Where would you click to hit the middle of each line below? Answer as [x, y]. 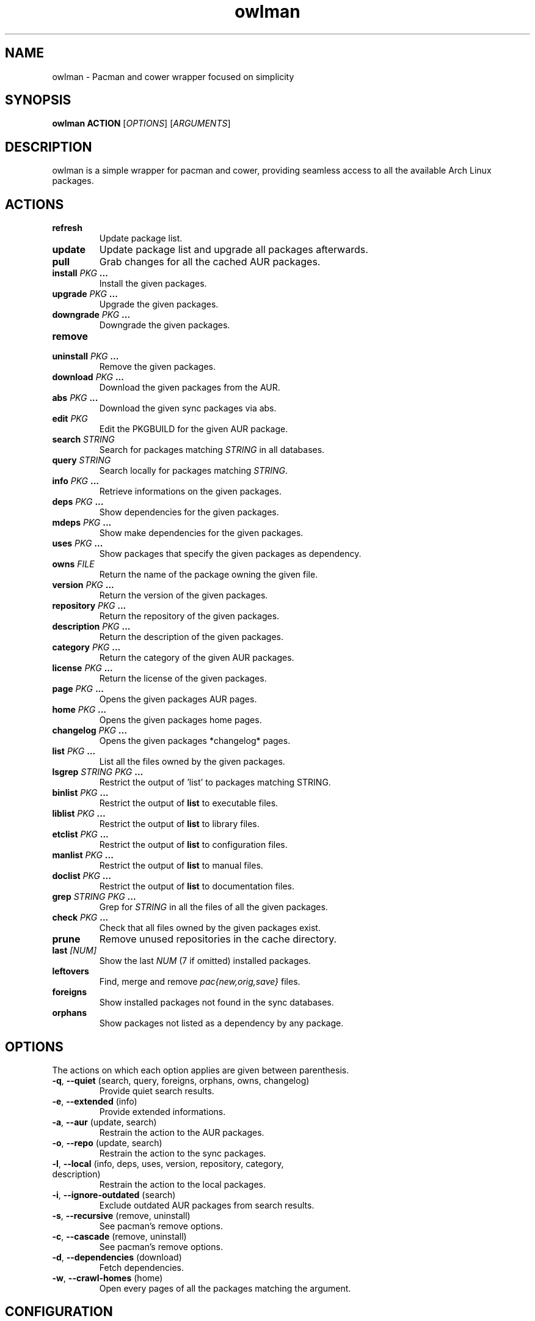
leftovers [71, 971]
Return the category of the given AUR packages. [197, 658]
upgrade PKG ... [85, 294]
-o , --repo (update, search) [107, 1143]
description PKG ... [91, 627]
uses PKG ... [78, 543]
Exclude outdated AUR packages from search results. [207, 1205]
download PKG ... [88, 377]
